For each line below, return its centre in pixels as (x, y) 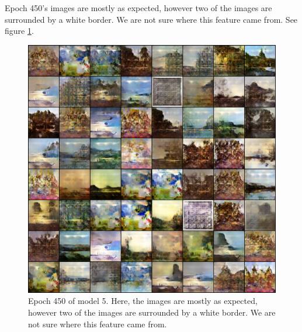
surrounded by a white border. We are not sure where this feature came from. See (151, 19)
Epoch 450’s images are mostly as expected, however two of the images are (138, 8)
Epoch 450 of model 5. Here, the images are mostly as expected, (143, 301)
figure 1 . (19, 31)
